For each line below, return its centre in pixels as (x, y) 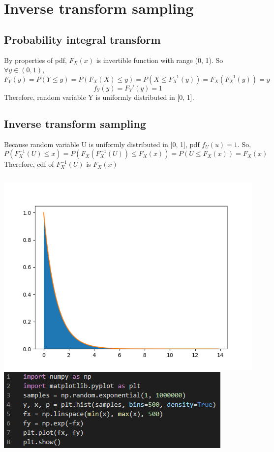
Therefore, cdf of (29, 164)
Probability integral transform (82, 39)
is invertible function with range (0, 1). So (160, 60)
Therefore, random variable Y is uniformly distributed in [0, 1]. (99, 97)
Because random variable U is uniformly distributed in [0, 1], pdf (102, 144)
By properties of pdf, (35, 60)
